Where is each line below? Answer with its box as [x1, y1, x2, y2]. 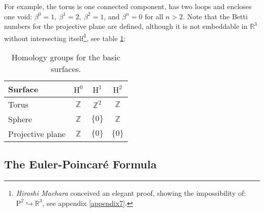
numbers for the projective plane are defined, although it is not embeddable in [4, 21, 248, 31]
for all [145, 11, 163, 21]
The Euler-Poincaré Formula [4, 156, 157, 172]
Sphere [8, 113, 32, 125]
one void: [4, 11, 32, 21]
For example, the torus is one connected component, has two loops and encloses [4, 1, 252, 11]
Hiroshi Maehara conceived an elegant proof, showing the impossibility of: [16, 188, 246, 198]
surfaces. [51, 63, 81, 75]
